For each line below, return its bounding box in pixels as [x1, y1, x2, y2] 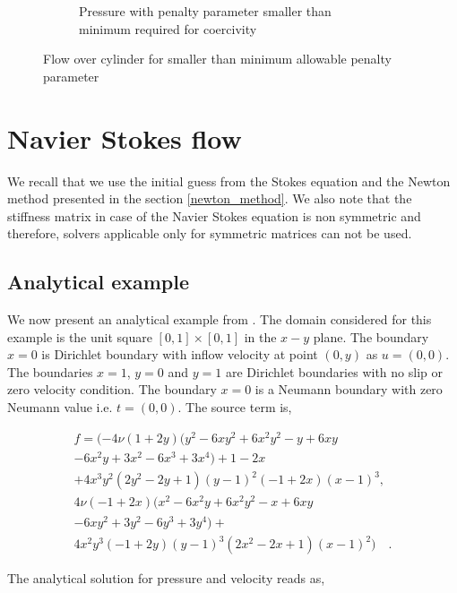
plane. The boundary [313, 327, 429, 346]
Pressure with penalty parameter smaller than [79, 2, 332, 20]
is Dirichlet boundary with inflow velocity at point [41, 345, 318, 364]
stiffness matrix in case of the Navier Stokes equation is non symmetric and [7, 206, 421, 225]
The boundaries [7, 362, 93, 381]
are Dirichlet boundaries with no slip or [225, 362, 443, 381]
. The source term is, [177, 398, 292, 417]
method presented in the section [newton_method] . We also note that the [7, 189, 412, 208]
